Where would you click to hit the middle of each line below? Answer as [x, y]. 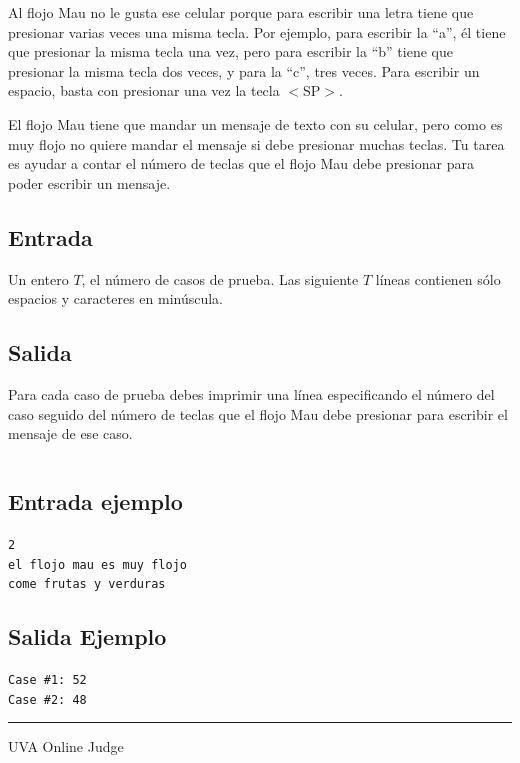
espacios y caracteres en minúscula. [116, 298]
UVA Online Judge [66, 746]
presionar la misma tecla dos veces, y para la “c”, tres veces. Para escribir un [244, 70]
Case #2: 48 [47, 699]
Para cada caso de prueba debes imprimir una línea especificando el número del [251, 393]
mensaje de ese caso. [70, 433]
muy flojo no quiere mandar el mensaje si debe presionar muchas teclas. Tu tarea [256, 143]
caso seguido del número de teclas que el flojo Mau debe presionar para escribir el [258, 413]
